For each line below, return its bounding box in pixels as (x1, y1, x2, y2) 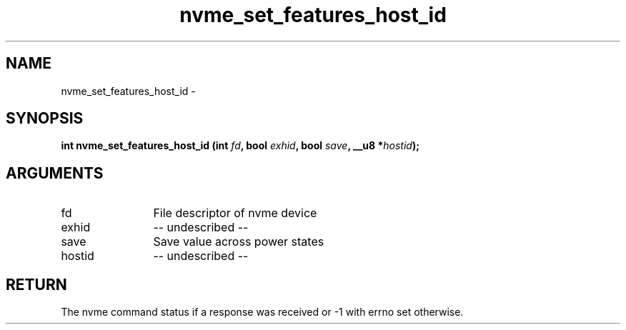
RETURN (6, 275, 67, 294)
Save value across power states (153, 234, 324, 249)
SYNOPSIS (6, 109, 84, 128)
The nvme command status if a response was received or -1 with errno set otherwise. (61, 306, 464, 319)
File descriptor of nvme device (153, 206, 317, 221)
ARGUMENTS (6, 164, 104, 182)
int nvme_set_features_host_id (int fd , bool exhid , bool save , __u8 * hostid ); (61, 139, 419, 152)
